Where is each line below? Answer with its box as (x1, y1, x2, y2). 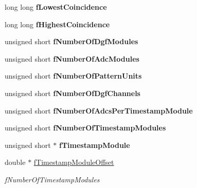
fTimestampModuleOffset (33, 157, 114, 167)
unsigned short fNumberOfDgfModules (5, 36, 138, 47)
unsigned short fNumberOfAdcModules (5, 53, 139, 64)
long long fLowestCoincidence (5, 2, 107, 12)
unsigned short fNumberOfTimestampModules (5, 122, 166, 133)
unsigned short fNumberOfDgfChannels (5, 87, 140, 98)
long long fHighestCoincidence (5, 18, 110, 29)
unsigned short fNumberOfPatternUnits (5, 70, 142, 81)
